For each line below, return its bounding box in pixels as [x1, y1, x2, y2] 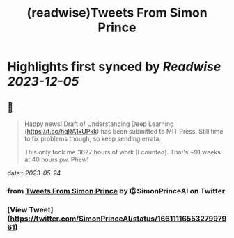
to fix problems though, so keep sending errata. [24, 134, 162, 143]
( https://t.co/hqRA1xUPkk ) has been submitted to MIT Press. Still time [24, 127, 224, 135]
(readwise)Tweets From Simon [26, 5, 208, 21]
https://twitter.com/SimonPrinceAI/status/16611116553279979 [10, 214, 227, 223]
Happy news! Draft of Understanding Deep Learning [24, 120, 174, 128]
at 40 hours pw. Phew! [24, 155, 89, 164]
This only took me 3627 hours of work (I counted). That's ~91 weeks [24, 148, 221, 156]
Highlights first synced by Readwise [7, 59, 221, 74]
